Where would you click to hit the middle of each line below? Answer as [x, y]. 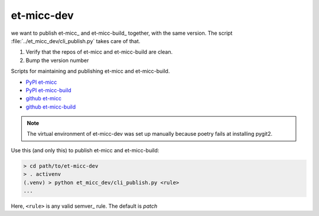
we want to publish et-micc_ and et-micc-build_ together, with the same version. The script [122, 33]
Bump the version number [57, 60]
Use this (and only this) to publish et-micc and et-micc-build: [85, 150]
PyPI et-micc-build [48, 90]
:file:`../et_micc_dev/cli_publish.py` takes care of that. [76, 41]
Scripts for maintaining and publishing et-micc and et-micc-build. [90, 71]
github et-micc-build [51, 107]
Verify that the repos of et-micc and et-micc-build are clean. [99, 52]
